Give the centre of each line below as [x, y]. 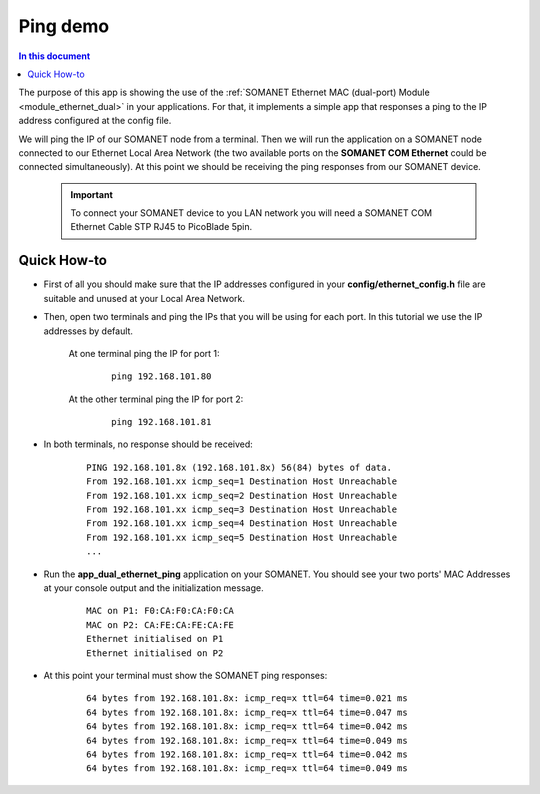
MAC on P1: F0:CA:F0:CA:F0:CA [160, 611]
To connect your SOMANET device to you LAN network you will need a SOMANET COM [251, 213]
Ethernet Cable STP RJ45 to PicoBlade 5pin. [161, 227]
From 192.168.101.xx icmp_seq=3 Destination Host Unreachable [242, 509]
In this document [54, 56]
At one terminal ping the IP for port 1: [144, 353]
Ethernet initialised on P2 [155, 653]
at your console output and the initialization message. [153, 588]
